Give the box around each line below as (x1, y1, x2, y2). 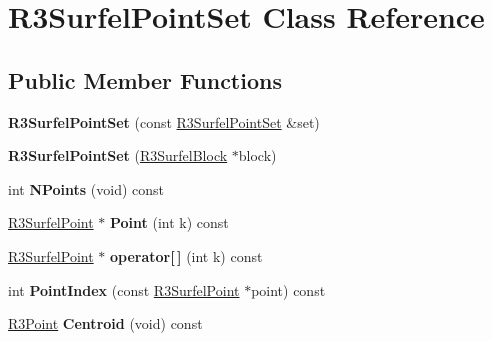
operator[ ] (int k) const (109, 245, 263, 266)
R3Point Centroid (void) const (8, 313, 203, 334)
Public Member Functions (8, 64, 282, 95)
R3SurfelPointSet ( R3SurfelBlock (8, 145, 228, 166)
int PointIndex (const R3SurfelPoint (8, 279, 240, 300)
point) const (251, 279, 326, 300)
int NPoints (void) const (8, 178, 165, 199)
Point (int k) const (109, 212, 229, 233)
